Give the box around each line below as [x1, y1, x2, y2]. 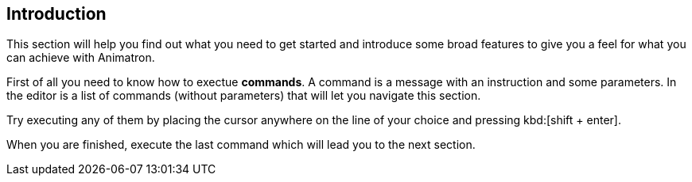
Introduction [6, 4, 107, 24]
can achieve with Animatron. [6, 51, 155, 65]
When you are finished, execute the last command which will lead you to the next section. [6, 138, 476, 152]
